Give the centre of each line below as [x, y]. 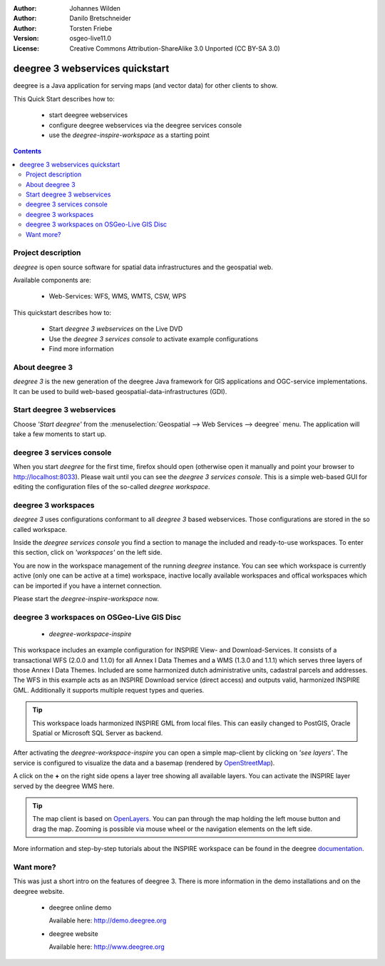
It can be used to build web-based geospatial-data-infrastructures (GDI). [120, 391]
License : [26, 48]
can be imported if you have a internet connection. [87, 585]
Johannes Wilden [95, 8]
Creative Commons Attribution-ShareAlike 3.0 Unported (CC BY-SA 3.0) [175, 48]
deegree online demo [80, 907]
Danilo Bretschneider [100, 19]
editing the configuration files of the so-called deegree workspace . [112, 487]
